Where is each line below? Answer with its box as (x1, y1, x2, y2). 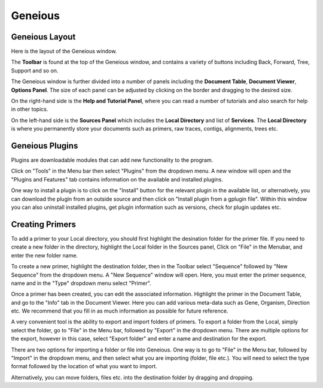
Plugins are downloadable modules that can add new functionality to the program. (11, 156, 214, 164)
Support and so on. (11, 66, 59, 74)
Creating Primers (11, 219, 77, 229)
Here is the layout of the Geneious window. (11, 48, 117, 55)
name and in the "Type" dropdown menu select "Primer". (11, 279, 152, 287)
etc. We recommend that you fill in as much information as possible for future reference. (11, 307, 228, 314)
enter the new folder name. (11, 251, 78, 259)
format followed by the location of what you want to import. (11, 363, 158, 370)
